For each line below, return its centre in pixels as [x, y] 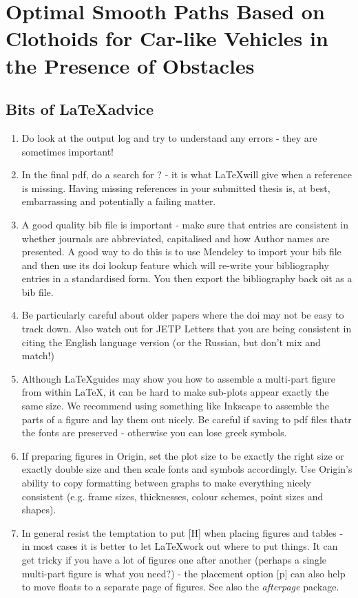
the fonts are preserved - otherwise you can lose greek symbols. [154, 433]
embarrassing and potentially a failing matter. [119, 201]
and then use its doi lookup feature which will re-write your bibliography [175, 265]
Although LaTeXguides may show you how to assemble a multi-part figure [178, 378]
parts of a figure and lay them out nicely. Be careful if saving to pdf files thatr [187, 419]
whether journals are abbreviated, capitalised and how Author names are [176, 238]
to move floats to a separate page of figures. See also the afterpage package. [180, 587]
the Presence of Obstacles [130, 65]
